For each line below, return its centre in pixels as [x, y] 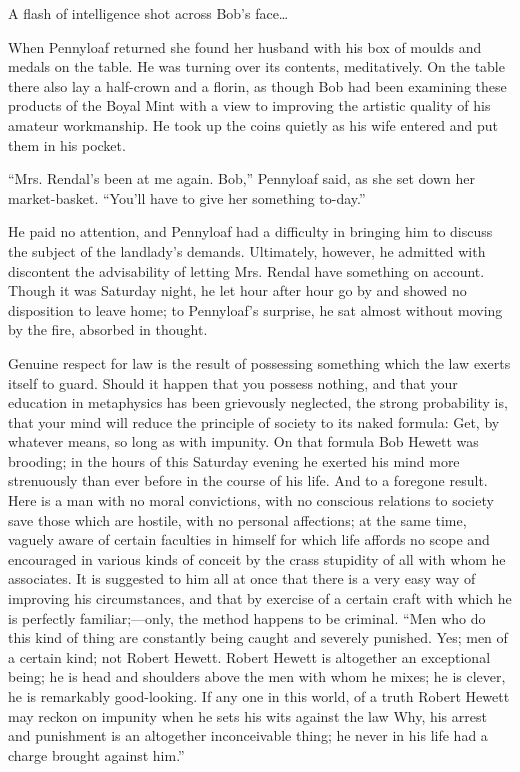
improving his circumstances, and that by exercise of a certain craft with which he [260, 598]
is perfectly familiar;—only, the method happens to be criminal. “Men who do [247, 617]
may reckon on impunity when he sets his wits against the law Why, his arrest [247, 715]
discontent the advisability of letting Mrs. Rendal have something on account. [246, 270]
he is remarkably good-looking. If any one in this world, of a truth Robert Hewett [259, 696]
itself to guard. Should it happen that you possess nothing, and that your [233, 382]
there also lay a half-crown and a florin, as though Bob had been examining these [257, 85]
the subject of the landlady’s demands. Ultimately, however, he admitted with [247, 250]
